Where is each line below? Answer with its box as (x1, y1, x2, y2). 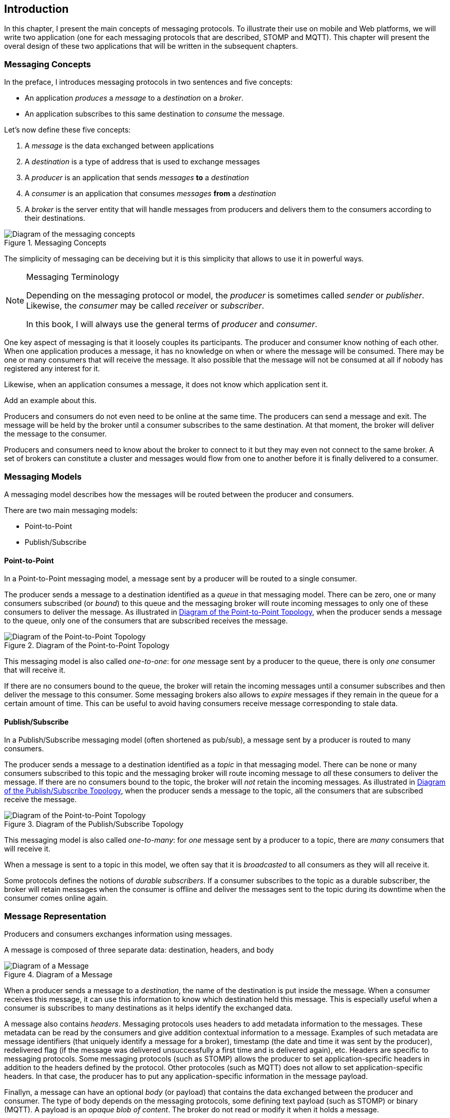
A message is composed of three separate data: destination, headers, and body (4, 945, 274, 955)
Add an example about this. (4, 396, 97, 405)
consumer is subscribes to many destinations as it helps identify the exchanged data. (4, 1003, 293, 1013)
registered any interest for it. (4, 364, 100, 373)
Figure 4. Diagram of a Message (4, 970, 113, 979)
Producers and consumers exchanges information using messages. (4, 930, 232, 939)
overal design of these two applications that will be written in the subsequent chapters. (4, 42, 298, 51)
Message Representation (4, 911, 106, 921)
